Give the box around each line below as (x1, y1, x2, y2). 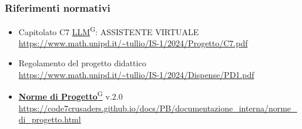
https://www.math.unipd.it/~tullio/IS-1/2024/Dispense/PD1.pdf (18, 68, 254, 80)
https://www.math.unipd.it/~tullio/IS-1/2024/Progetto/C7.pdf (18, 37, 248, 49)
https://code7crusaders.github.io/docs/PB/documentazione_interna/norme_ (18, 101, 297, 114)
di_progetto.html (18, 113, 81, 125)
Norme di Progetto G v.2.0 (18, 89, 123, 102)
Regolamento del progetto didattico (18, 57, 146, 69)
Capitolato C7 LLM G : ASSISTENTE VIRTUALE (18, 24, 199, 38)
